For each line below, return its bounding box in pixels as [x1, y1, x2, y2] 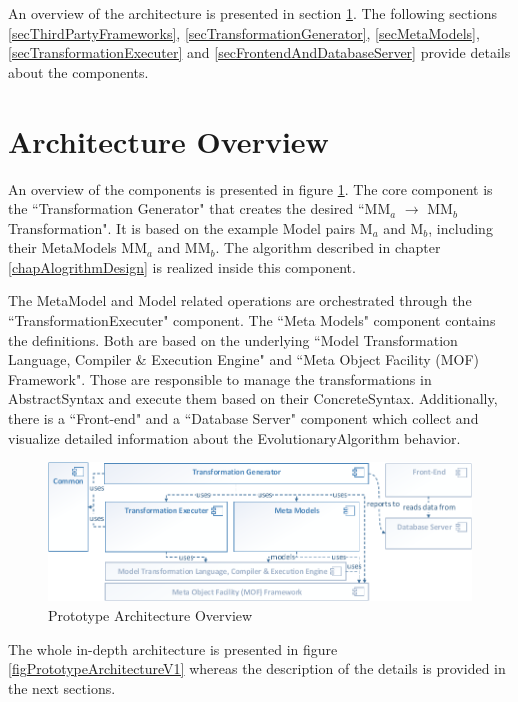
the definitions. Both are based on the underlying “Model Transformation [8, 329, 458, 350]
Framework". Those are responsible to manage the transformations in [8, 368, 432, 389]
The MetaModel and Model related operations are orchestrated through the [8, 290, 472, 311]
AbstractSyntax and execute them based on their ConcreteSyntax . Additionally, [8, 388, 498, 409]
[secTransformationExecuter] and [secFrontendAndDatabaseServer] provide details [8, 42, 511, 63]
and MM [157, 237, 211, 258]
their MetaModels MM [8, 237, 147, 258]
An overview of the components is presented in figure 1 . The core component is [8, 178, 493, 199]
